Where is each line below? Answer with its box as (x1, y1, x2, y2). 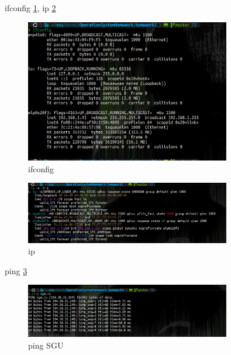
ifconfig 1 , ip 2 (5, 2, 56, 13)
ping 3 (5, 264, 27, 277)
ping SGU (28, 339, 64, 351)
